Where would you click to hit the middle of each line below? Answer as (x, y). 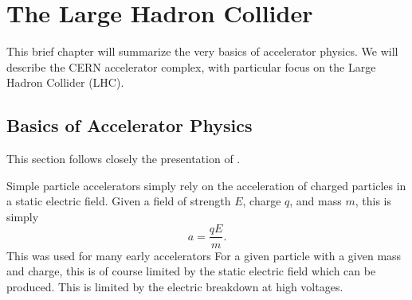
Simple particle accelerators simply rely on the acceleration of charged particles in (206, 185)
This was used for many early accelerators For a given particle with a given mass (204, 255)
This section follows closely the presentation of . (124, 159)
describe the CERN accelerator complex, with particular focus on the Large (191, 66)
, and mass (316, 201)
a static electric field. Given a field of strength (119, 201)
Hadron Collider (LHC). (65, 82)
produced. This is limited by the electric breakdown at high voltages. (175, 286)
